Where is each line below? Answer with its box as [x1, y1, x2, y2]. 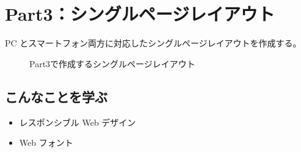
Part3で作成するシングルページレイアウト [29, 57, 195, 70]
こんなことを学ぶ [5, 87, 107, 106]
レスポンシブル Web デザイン [19, 115, 136, 128]
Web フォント [19, 136, 73, 149]
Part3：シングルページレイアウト [5, 1, 275, 26]
